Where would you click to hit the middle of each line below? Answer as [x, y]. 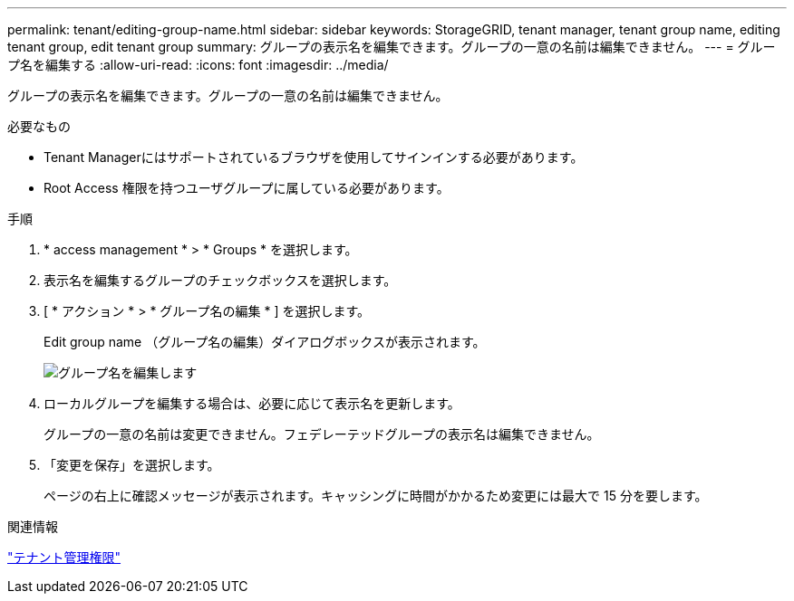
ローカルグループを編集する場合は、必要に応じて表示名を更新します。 [252, 403]
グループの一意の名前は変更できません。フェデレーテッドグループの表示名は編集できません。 [322, 434]
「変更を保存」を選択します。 [132, 465]
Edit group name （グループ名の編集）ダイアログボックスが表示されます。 [265, 342]
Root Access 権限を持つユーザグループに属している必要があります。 [247, 188]
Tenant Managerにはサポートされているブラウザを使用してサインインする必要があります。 [314, 157]
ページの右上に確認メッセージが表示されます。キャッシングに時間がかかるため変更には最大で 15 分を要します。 [376, 496]
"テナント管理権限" [64, 557]
